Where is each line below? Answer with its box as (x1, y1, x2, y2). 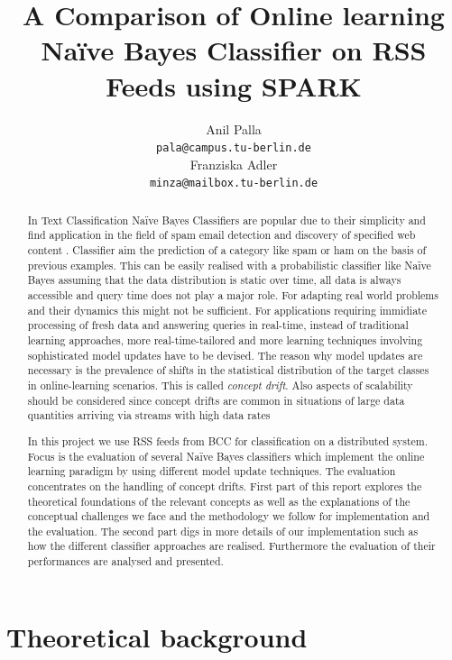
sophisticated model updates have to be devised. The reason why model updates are (27, 347, 423, 362)
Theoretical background (6, 618, 308, 655)
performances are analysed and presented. (27, 554, 224, 569)
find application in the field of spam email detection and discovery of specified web (27, 227, 416, 243)
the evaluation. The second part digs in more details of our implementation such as (27, 523, 419, 538)
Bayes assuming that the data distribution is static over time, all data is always (27, 272, 401, 288)
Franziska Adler (189, 154, 278, 173)
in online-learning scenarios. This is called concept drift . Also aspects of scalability (27, 378, 413, 393)
